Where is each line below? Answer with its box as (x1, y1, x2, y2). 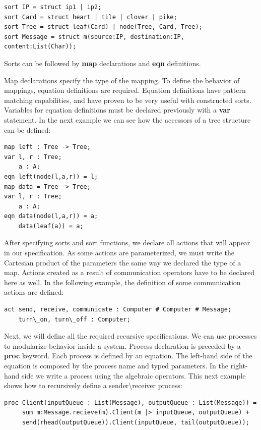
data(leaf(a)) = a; (18, 222, 84, 230)
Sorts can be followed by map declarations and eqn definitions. (4, 58, 201, 68)
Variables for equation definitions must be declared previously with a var (4, 104, 230, 115)
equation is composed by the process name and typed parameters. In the (4, 360, 228, 370)
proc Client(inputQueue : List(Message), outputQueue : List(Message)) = (4, 399, 257, 406)
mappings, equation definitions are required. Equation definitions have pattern (4, 85, 246, 95)
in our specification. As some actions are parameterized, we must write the (4, 247, 235, 258)
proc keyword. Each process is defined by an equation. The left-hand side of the (4, 350, 252, 361)
